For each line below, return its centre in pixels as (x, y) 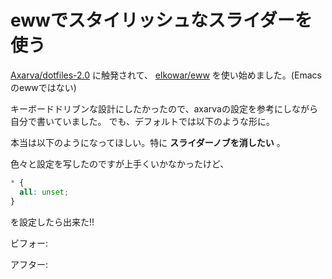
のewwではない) (43, 87)
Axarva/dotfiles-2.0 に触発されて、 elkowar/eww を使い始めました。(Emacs (166, 75)
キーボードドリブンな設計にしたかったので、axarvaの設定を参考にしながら (164, 108)
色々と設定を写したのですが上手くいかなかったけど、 (120, 163)
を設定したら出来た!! (52, 222)
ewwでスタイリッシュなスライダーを (161, 20)
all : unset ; (44, 192)
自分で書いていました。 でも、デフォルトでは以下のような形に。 (143, 121)
